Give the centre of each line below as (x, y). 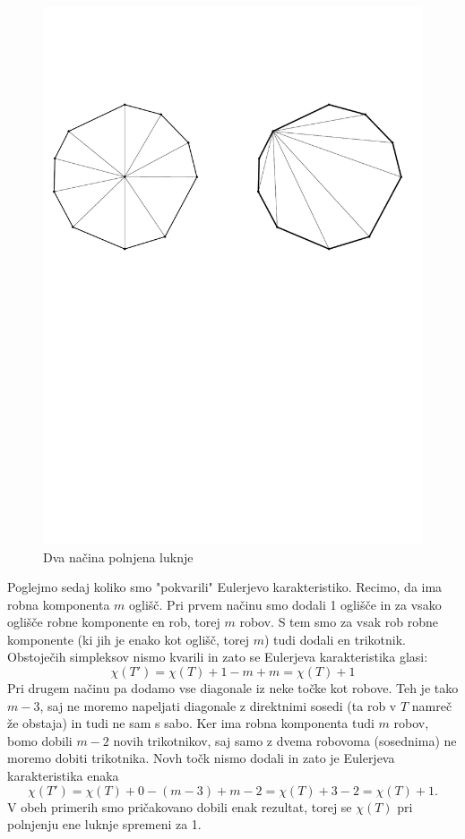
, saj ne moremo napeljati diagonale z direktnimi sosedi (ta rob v (218, 705)
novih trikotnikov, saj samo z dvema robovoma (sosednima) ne (285, 740)
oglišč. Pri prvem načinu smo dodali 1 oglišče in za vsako (285, 604)
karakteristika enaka (63, 776)
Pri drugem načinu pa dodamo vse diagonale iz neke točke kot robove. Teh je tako (233, 688)
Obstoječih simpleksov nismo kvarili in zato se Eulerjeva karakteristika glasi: (218, 657)
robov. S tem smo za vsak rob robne (339, 622)
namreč (432, 705)
